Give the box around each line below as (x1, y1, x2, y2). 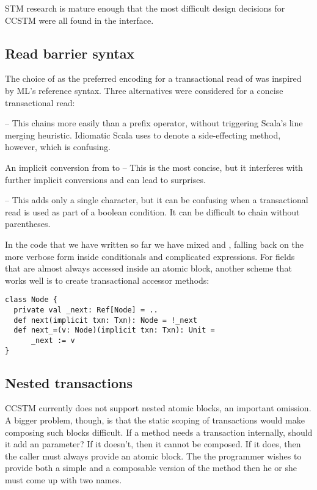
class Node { (5, 295, 57, 304)
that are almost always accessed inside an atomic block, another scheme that (5, 262, 292, 275)
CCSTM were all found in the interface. (5, 13, 154, 26)
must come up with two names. (5, 474, 122, 486)
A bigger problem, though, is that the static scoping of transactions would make (5, 414, 305, 427)
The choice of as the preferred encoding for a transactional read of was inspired (5, 72, 302, 85)
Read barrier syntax (5, 43, 135, 62)
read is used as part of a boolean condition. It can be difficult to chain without (5, 205, 300, 218)
